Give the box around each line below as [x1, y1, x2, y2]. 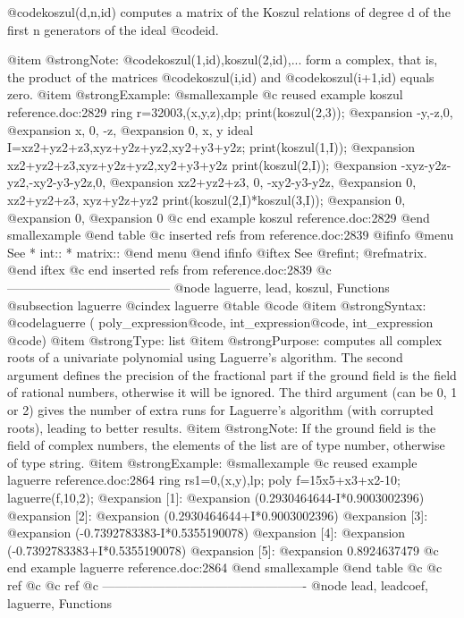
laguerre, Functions [7, 593, 113, 612]
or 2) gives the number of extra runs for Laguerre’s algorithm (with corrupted [7, 401, 434, 419]
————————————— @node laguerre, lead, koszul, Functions [7, 277, 390, 296]
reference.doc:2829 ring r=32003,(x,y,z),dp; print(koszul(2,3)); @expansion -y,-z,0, [7, 102, 453, 121]
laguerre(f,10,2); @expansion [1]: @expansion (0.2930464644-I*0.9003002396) [7, 488, 425, 507]
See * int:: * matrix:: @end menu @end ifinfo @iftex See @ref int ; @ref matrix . [7, 242, 427, 261]
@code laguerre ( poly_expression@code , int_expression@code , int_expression [7, 313, 434, 332]
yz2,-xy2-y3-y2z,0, [7, 173, 106, 191]
